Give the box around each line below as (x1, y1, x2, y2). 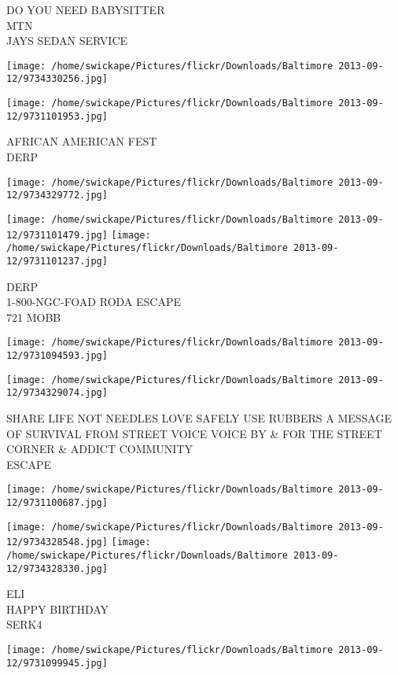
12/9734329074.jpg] (6, 387, 108, 399)
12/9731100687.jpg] (6, 496, 108, 508)
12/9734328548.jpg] (6, 537, 108, 548)
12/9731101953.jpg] (6, 110, 108, 122)
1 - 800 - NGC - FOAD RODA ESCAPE (6, 293, 181, 310)
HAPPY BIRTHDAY (6, 600, 109, 617)
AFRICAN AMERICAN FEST (6, 133, 157, 149)
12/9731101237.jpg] (6, 255, 108, 267)
